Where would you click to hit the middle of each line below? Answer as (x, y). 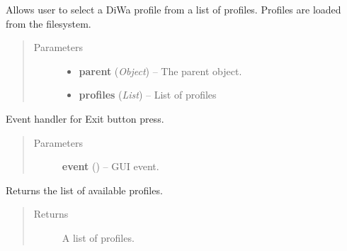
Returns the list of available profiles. (84, 190)
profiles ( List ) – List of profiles (148, 95)
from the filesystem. (49, 23)
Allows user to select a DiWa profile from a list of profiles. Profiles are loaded (173, 9)
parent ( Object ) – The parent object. (160, 71)
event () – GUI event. (110, 166)
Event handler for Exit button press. (85, 118)
